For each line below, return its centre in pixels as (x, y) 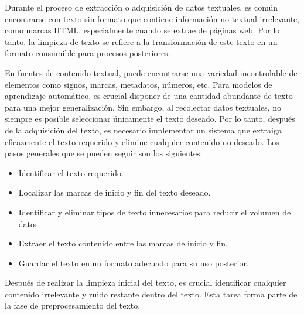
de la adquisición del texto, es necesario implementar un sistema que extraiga (143, 130)
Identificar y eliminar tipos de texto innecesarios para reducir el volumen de (155, 212)
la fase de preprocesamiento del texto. (73, 305)
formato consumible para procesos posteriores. (88, 53)
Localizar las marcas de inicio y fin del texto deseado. (115, 192)
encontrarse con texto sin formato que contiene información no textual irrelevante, (152, 18)
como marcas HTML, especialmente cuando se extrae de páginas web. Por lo (142, 30)
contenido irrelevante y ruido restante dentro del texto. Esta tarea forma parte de (151, 294)
